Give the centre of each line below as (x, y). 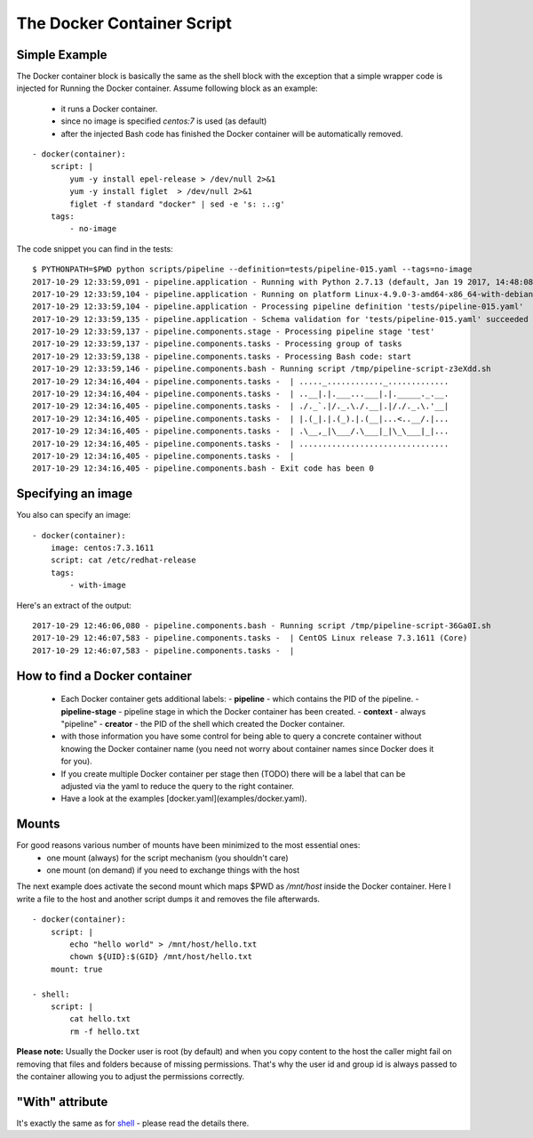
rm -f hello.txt (105, 1031)
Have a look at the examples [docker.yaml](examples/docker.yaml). (184, 799)
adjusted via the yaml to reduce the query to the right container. (178, 786)
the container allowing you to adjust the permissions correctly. (130, 1076)
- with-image (98, 585)
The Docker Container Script (124, 23)
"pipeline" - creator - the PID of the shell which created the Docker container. (203, 724)
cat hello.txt (100, 1019)
